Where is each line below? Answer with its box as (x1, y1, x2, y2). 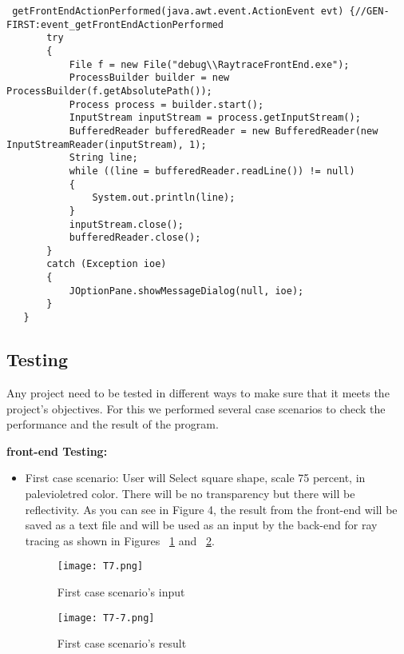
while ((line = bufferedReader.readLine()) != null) (69, 165, 355, 177)
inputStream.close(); (69, 218, 184, 230)
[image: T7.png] (57, 560, 144, 572)
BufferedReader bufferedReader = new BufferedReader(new (69, 125, 378, 137)
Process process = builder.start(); (69, 98, 264, 110)
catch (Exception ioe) (46, 258, 167, 270)
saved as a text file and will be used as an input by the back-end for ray (25, 516, 378, 533)
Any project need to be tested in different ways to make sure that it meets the (6, 384, 390, 401)
